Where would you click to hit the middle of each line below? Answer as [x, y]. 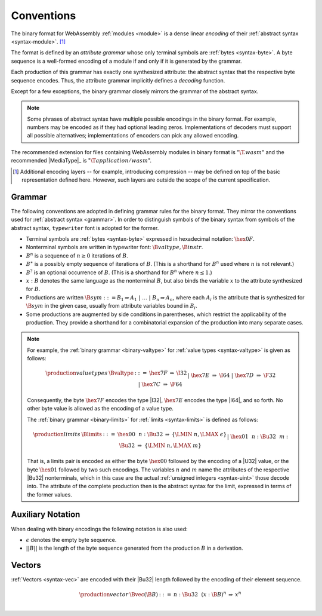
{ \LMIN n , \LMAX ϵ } [199, 434]
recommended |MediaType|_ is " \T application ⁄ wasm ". [81, 161]
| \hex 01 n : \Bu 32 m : [258, 436]
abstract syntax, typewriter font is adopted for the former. [85, 228]
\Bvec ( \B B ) [143, 595]
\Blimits [92, 434]
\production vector [104, 595]
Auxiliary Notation [46, 515]
